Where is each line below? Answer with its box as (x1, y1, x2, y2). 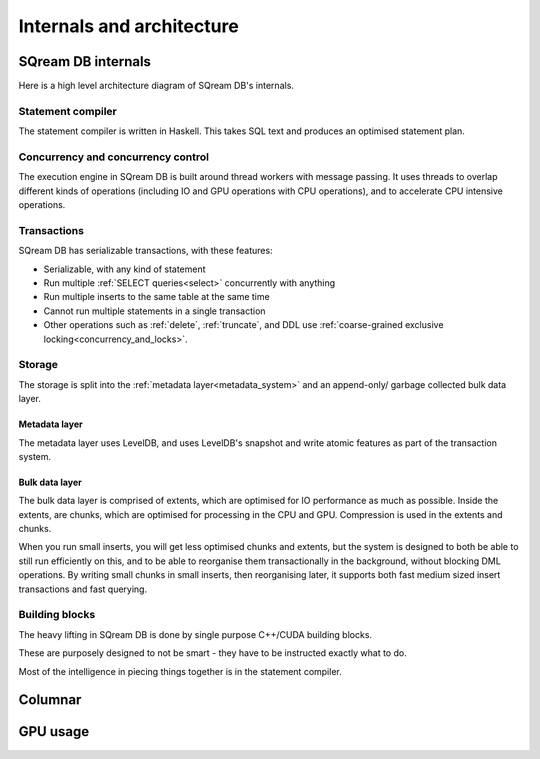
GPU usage (18, 723, 90, 740)
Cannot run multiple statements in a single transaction (43, 305, 266, 317)
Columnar (18, 691, 82, 709)
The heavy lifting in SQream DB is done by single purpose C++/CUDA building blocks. (18, 628, 373, 640)
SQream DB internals (18, 53, 152, 70)
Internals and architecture (18, 15, 239, 37)
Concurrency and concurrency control (18, 150, 210, 164)
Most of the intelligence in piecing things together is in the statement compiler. (18, 665, 342, 677)
